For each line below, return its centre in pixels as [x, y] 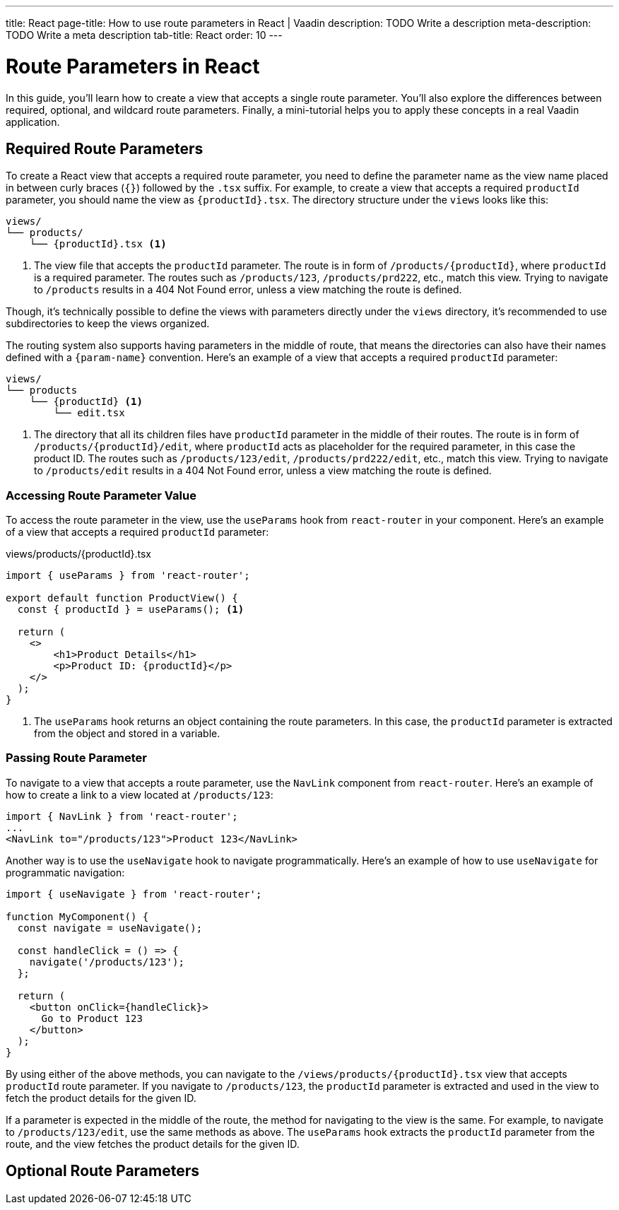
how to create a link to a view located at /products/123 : [140, 794]
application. [33, 122]
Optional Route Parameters [103, 1171]
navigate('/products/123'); [107, 962]
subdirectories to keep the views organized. [108, 324]
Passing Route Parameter [76, 758]
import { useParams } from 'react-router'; [128, 576]
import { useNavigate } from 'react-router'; [134, 894]
